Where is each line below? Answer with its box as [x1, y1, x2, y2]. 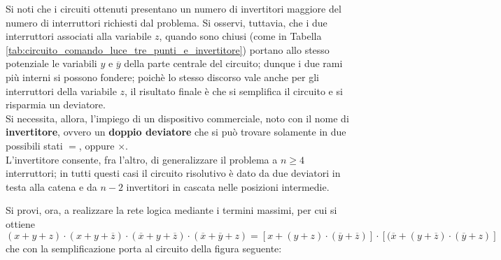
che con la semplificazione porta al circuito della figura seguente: [6, 240, 282, 255]
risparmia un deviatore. [6, 97, 106, 112]
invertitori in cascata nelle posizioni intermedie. [126, 179, 330, 194]
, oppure [78, 138, 115, 152]
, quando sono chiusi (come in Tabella [159, 29, 322, 43]
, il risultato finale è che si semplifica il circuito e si [125, 83, 343, 98]
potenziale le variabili [6, 56, 97, 71]
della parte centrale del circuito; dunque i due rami [124, 56, 343, 71]
